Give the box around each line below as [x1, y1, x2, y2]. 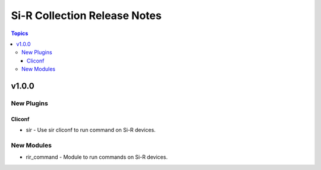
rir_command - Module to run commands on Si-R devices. [26, 153, 168, 160]
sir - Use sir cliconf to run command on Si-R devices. [26, 127, 156, 134]
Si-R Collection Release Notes [11, 9, 162, 22]
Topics [11, 30, 29, 37]
